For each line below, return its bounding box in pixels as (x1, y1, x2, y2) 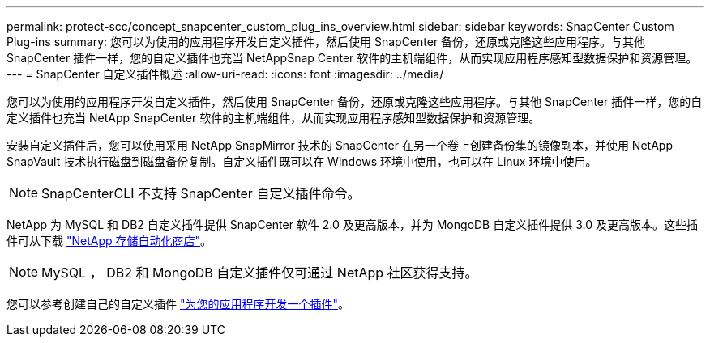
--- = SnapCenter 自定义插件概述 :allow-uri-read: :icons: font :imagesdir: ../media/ (6, 67, 444, 81)
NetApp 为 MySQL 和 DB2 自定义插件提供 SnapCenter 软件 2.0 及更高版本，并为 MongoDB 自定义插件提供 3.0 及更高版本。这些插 (6, 218, 698, 231)
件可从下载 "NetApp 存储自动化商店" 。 (6, 234, 212, 248)
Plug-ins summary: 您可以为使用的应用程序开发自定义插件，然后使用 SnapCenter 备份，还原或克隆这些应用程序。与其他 (6, 35, 646, 49)
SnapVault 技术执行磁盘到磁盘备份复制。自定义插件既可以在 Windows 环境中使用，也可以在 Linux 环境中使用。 (6, 155, 597, 168)
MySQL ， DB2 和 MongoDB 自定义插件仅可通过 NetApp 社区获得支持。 (41, 265, 478, 281)
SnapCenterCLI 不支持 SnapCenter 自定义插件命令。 (41, 185, 361, 201)
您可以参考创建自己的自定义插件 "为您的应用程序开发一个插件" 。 (6, 297, 349, 311)
